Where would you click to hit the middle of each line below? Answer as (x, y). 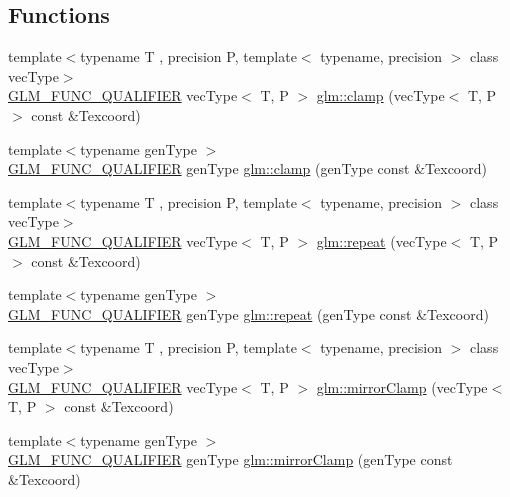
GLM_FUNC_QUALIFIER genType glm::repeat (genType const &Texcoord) (248, 313)
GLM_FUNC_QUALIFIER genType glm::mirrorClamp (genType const (230, 459)
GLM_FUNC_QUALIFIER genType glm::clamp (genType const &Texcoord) (247, 168)
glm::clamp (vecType (380, 95)
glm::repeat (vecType (381, 240)
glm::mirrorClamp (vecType (402, 386)
